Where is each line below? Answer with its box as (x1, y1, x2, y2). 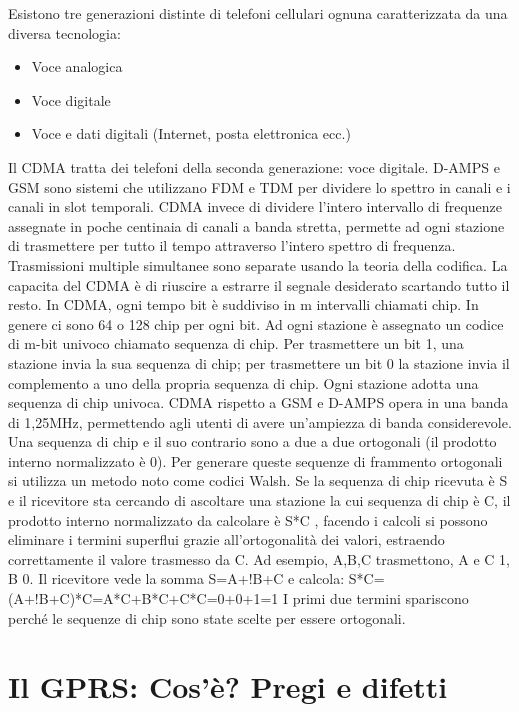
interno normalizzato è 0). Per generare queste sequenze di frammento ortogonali (8, 450, 503, 471)
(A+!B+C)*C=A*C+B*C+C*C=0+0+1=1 (8, 588, 279, 609)
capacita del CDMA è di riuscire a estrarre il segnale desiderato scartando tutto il (8, 274, 510, 295)
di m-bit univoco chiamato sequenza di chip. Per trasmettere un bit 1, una (8, 333, 464, 354)
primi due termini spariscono (292, 588, 469, 609)
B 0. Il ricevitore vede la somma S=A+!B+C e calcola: (8, 568, 345, 589)
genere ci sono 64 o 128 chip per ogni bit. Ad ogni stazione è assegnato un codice (8, 313, 504, 334)
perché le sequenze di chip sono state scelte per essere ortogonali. (8, 607, 406, 628)
